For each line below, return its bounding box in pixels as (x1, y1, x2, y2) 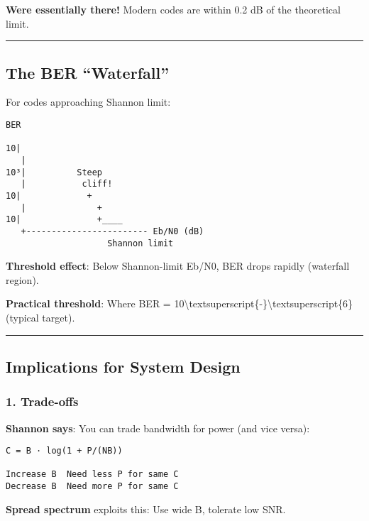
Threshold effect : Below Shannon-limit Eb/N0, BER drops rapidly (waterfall (6, 258, 350, 273)
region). (6, 272, 39, 287)
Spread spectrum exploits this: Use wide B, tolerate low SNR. (6, 501, 286, 516)
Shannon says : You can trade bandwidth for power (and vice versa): (6, 420, 310, 435)
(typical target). (6, 309, 75, 324)
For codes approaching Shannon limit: (6, 94, 171, 109)
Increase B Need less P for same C (6, 469, 179, 480)
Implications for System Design (6, 355, 241, 377)
